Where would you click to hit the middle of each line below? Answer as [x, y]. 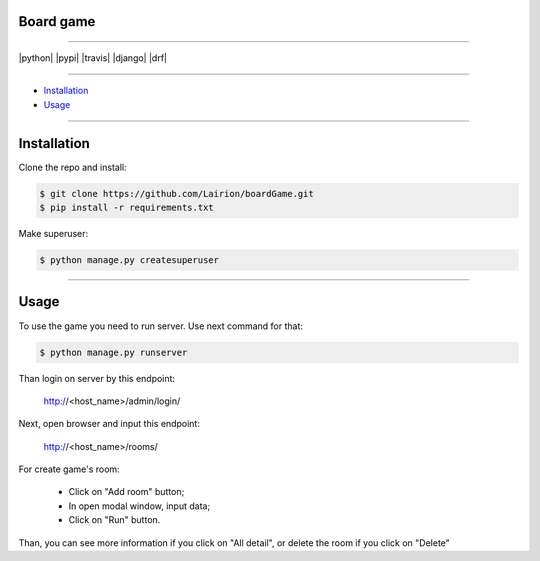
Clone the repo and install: [72, 167]
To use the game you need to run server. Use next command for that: [161, 326]
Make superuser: [53, 234]
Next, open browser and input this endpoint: [109, 424]
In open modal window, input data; [139, 506]
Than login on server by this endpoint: [96, 378]
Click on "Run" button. [114, 520]
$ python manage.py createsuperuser [129, 260]
